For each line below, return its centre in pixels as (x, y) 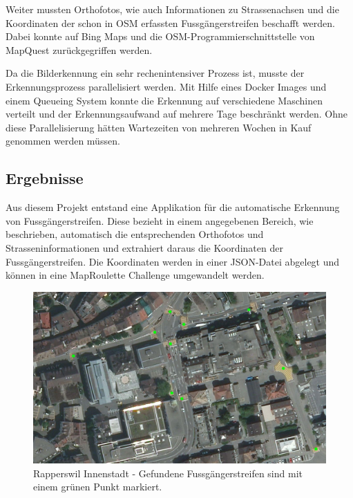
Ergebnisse (45, 178)
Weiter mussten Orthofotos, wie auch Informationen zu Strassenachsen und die (172, 9)
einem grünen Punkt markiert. (98, 487)
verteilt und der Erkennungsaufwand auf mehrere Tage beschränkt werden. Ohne (176, 114)
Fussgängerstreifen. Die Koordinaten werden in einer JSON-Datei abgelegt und (173, 261)
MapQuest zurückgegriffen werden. (79, 49)
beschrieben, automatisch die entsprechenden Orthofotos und (135, 234)
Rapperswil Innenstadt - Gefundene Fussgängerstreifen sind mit (168, 473)
